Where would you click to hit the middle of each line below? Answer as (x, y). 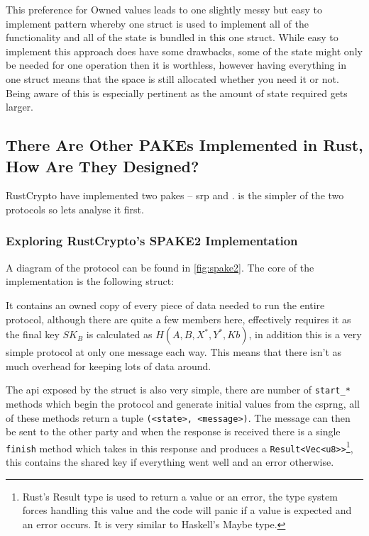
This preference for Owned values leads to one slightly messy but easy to (164, 9)
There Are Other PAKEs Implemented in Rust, (184, 145)
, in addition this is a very (305, 334)
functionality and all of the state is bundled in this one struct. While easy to (172, 37)
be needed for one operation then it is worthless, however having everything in (176, 65)
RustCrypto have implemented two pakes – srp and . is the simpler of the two (175, 195)
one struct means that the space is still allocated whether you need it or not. (172, 78)
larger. (20, 107)
